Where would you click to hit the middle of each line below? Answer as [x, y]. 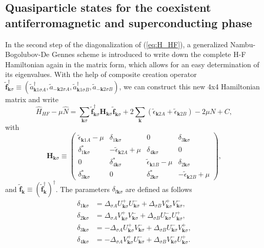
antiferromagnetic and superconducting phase [129, 22]
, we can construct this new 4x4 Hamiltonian [189, 86]
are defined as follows [159, 189]
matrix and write [32, 99]
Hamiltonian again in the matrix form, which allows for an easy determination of [132, 64]
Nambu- [243, 44]
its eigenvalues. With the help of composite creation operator [101, 74]
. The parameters [83, 189]
